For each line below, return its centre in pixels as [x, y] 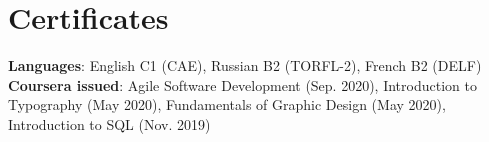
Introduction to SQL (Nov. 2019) [109, 123]
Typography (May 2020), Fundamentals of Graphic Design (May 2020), [227, 104]
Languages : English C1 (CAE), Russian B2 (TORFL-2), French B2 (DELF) [245, 65]
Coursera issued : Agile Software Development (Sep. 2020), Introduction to [242, 84]
